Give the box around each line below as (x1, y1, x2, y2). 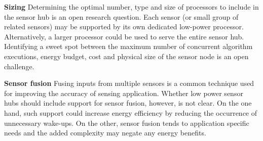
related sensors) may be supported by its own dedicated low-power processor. (4, 21, 244, 32)
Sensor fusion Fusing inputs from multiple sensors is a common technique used (4, 78, 254, 88)
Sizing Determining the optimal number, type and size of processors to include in (4, 2, 259, 12)
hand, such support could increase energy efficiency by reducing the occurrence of (4, 107, 257, 118)
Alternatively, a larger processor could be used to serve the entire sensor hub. (4, 31, 244, 41)
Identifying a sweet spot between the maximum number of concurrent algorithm (4, 41, 253, 52)
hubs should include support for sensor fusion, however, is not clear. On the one (4, 98, 252, 108)
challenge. (4, 61, 34, 71)
